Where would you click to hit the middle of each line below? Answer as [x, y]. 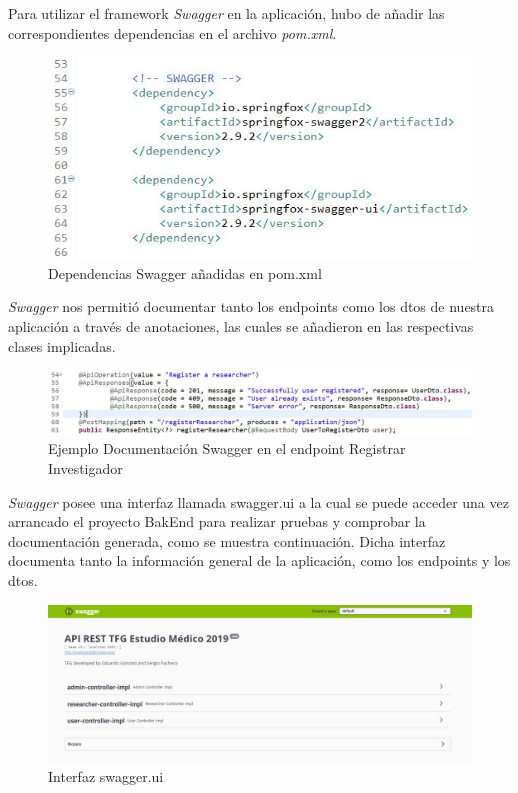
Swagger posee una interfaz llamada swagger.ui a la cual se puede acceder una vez [258, 501]
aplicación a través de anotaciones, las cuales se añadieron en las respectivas [241, 326]
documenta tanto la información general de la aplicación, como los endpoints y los [259, 560]
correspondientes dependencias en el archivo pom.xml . [172, 32]
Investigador [85, 468]
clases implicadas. [62, 345]
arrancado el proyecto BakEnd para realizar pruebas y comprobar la [217, 521]
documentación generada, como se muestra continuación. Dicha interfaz [227, 540]
